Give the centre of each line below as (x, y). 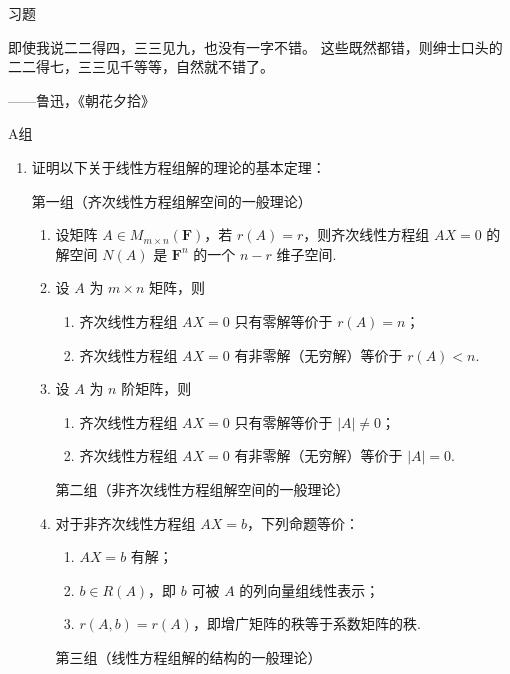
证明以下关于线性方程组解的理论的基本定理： (178, 166)
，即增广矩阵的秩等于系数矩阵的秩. (306, 623)
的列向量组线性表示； (309, 589)
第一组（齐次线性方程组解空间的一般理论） (171, 200)
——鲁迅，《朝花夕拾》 (81, 99)
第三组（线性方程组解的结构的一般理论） (188, 656)
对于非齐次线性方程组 (125, 522)
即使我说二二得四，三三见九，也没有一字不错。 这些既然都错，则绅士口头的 (255, 46)
